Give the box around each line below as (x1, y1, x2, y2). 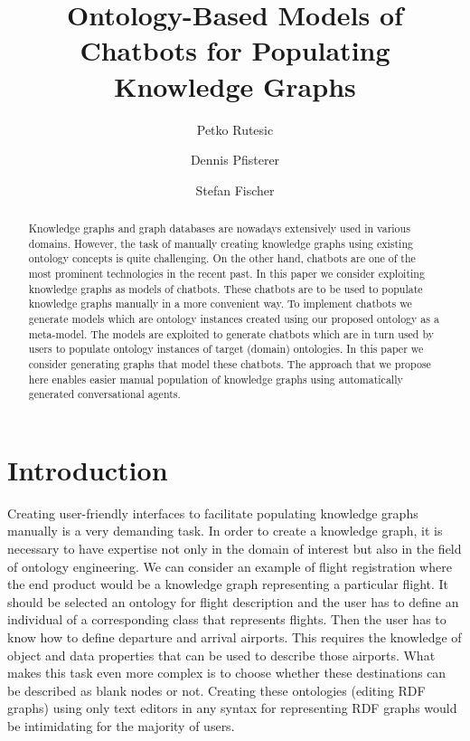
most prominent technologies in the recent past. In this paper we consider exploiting (28, 266, 425, 281)
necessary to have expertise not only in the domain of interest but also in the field (7, 539, 462, 558)
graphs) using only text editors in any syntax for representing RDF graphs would (7, 698, 457, 717)
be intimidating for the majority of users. (7, 717, 235, 736)
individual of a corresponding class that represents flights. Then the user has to (7, 610, 446, 629)
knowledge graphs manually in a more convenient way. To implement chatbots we (28, 296, 412, 311)
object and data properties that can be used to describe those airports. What (7, 645, 436, 664)
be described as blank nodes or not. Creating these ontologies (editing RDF (7, 680, 426, 699)
